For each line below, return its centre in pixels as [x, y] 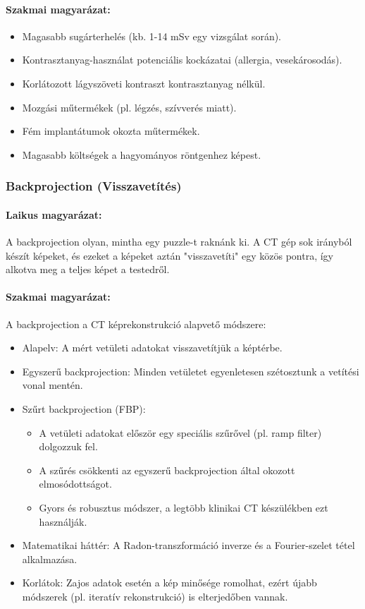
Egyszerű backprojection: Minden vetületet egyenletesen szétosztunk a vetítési [191, 371]
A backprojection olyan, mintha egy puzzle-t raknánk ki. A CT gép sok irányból [179, 241]
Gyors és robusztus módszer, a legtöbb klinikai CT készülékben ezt [184, 507]
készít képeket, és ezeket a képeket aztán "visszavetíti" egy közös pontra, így [170, 255]
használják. [63, 521]
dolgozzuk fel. [68, 446]
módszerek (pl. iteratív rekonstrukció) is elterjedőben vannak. [155, 596]
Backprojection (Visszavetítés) [94, 186]
